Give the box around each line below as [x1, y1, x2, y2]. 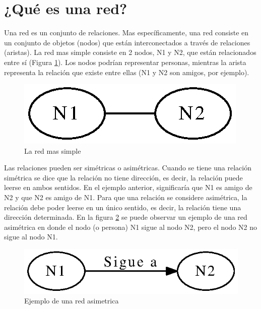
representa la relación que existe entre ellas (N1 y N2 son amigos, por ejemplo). [4, 67, 249, 77]
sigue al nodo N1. [4, 231, 58, 242]
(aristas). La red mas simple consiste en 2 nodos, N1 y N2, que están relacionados [4, 47, 256, 57]
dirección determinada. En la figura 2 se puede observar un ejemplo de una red [4, 212, 247, 222]
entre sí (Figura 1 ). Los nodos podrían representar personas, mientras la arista [4, 56, 246, 67]
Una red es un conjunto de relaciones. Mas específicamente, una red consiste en [4, 27, 249, 38]
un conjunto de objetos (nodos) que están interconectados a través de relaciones [4, 37, 250, 47]
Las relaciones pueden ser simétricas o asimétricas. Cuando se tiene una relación [4, 162, 251, 173]
